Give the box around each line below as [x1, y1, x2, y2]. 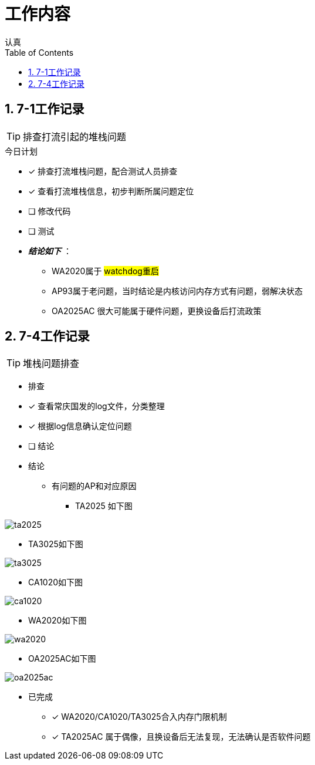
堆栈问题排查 [23, 358, 80, 370]
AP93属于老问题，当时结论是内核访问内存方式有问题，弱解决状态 [52, 285, 303, 296]
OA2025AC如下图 [28, 653, 96, 664]
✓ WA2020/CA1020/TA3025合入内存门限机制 [52, 712, 227, 722]
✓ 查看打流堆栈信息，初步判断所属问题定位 [28, 186, 194, 196]
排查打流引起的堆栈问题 [23, 130, 127, 143]
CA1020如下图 [28, 577, 83, 588]
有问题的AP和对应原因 [52, 481, 137, 491]
